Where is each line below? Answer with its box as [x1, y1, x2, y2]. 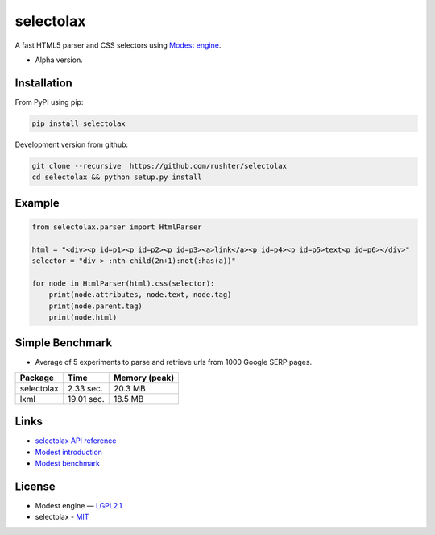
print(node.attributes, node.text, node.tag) [48, 290, 232, 299]
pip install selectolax [31, 119, 126, 128]
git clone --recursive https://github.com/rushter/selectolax [31, 161, 288, 170]
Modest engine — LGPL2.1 [35, 501, 122, 510]
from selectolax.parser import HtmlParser [31, 222, 202, 232]
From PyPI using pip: [14, 97, 84, 107]
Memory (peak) [113, 372, 175, 383]
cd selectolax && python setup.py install [31, 173, 202, 182]
